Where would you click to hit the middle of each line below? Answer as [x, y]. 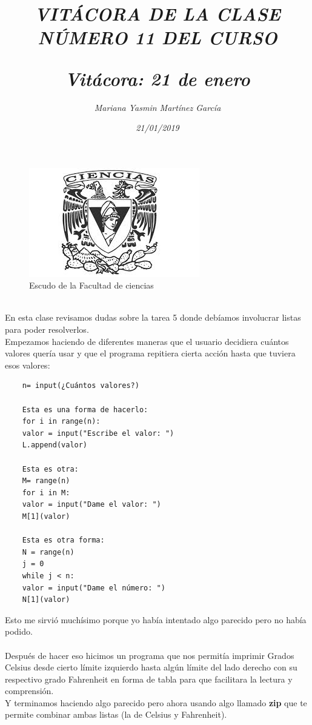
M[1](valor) [46, 516]
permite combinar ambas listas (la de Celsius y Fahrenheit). [116, 714]
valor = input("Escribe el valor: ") [98, 433]
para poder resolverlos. [47, 329]
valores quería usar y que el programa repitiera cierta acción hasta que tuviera [150, 353]
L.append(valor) [55, 445]
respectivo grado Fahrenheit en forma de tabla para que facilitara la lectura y [149, 679]
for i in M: [46, 493]
